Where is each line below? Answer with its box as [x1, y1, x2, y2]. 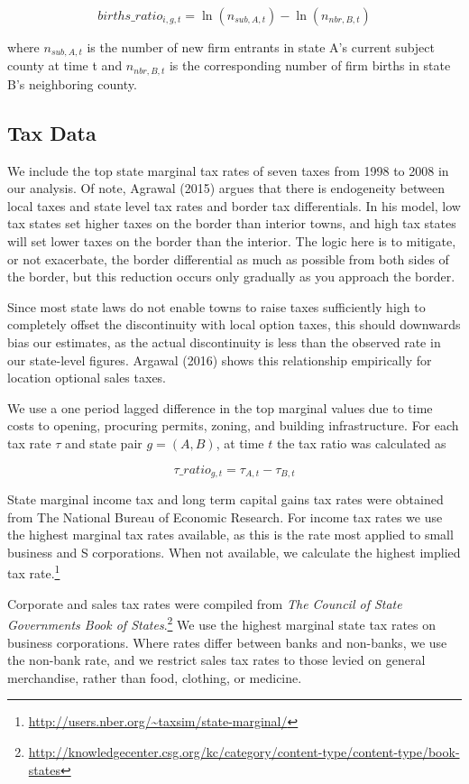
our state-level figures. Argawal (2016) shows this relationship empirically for [7, 350, 432, 369]
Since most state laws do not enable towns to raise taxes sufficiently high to [7, 297, 426, 316]
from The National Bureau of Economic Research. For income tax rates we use [7, 507, 443, 526]
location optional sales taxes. [7, 368, 167, 387]
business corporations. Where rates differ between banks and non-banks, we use [7, 632, 447, 651]
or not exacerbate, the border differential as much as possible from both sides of [7, 249, 449, 268]
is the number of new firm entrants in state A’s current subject [87, 38, 436, 56]
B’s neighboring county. [7, 74, 137, 93]
